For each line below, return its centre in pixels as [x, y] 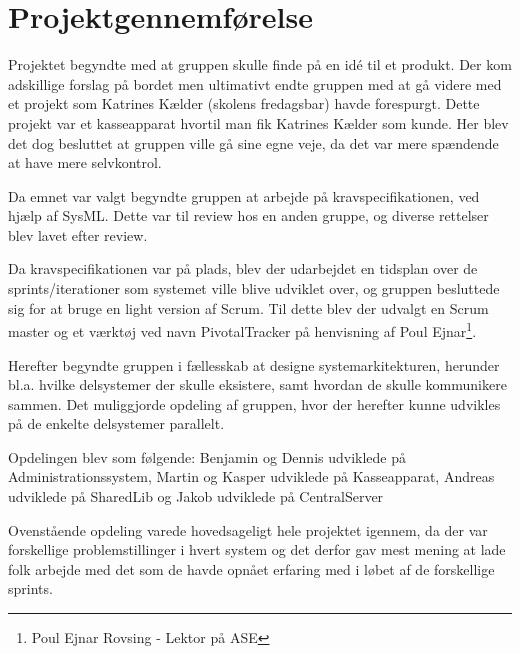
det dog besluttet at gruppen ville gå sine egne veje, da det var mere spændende [253, 142]
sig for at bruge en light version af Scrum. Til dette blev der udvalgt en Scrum [248, 307]
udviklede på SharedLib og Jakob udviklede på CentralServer [196, 496]
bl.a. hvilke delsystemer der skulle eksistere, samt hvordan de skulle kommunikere [257, 384]
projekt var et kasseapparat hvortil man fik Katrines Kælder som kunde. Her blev [258, 122]
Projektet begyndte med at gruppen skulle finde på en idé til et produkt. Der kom [260, 64]
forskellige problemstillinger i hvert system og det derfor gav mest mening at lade [257, 549]
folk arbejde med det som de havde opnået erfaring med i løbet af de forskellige [251, 568]
